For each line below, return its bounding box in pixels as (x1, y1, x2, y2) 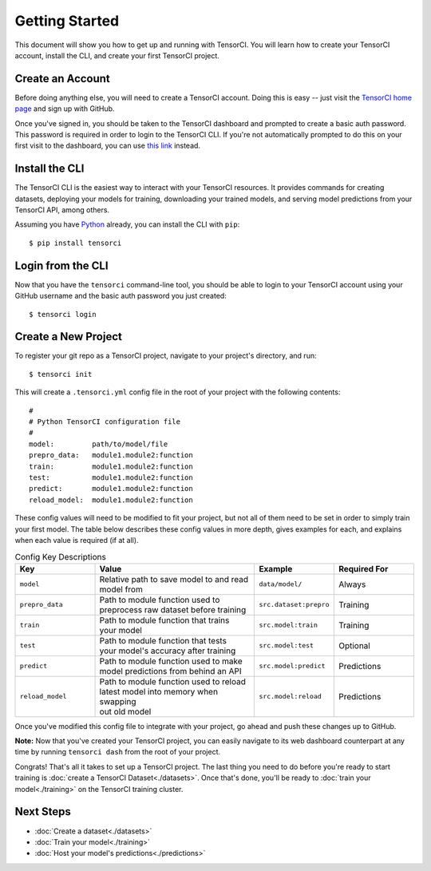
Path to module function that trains (99, 615, 230, 626)
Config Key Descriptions (14, 551, 107, 562)
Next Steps (14, 805, 71, 818)
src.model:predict (259, 662, 326, 671)
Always (338, 579, 366, 590)
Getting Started (14, 12, 120, 30)
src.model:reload (259, 692, 322, 701)
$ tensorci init (29, 370, 93, 378)
